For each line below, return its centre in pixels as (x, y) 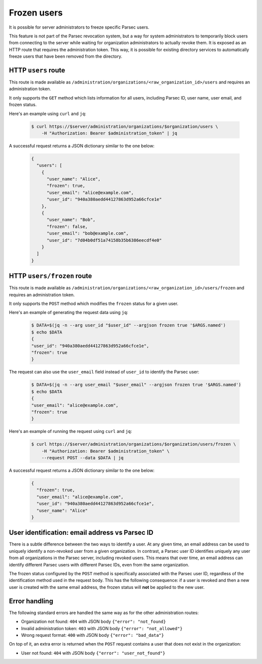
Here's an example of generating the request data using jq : (69, 313)
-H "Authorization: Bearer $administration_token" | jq (109, 133)
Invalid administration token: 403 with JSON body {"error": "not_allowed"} (102, 628)
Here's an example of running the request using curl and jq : (70, 432)
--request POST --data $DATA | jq (82, 458)
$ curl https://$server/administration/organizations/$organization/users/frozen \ (134, 444)
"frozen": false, (67, 226)
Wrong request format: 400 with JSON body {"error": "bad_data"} (93, 635)
